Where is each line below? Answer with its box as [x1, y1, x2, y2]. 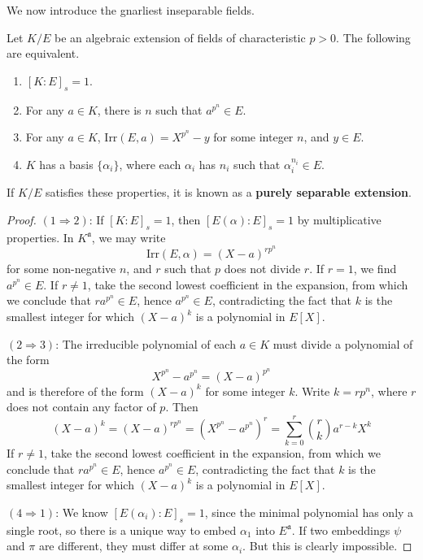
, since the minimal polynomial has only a [204, 503, 414, 520]
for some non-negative [7, 260, 116, 277]
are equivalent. [7, 45, 80, 62]
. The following [336, 28, 411, 46]
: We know [55, 503, 108, 520]
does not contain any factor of [7, 398, 156, 415]
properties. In [7, 228, 74, 245]
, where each [119, 155, 181, 172]
